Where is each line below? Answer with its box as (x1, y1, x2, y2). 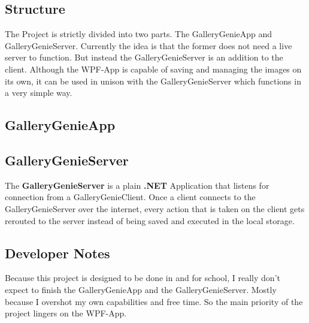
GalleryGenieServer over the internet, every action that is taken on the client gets (5, 202, 305, 215)
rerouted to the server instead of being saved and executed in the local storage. (5, 214, 295, 227)
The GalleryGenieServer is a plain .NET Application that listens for (5, 179, 269, 191)
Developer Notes (5, 243, 110, 262)
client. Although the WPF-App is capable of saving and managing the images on (5, 62, 302, 75)
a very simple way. (5, 86, 72, 99)
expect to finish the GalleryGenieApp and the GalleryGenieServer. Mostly (5, 283, 277, 295)
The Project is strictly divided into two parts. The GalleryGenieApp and (5, 28, 272, 40)
